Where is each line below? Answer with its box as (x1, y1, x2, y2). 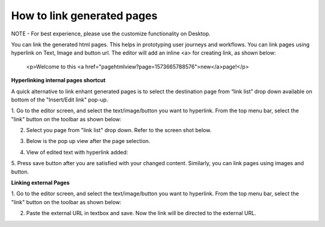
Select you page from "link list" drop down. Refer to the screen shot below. (26, 127, 212, 134)
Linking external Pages (11, 179, 70, 186)
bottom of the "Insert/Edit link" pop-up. (11, 96, 108, 103)
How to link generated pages (11, 9, 158, 22)
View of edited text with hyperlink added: (26, 148, 129, 156)
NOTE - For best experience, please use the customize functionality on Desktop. (11, 30, 211, 37)
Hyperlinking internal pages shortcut (11, 77, 106, 84)
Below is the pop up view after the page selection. (26, 138, 150, 145)
